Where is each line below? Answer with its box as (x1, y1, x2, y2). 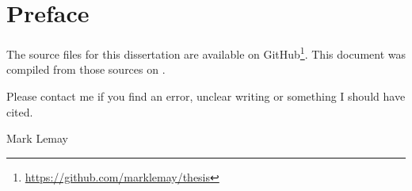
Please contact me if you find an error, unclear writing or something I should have (6, 87, 406, 104)
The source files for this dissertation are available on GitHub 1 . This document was (6, 44, 406, 62)
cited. (6, 103, 33, 120)
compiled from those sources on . (6, 61, 166, 78)
